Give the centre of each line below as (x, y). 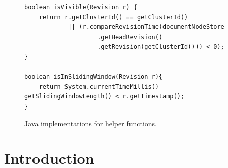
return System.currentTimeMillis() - (103, 87)
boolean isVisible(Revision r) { (81, 7)
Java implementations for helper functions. (91, 123)
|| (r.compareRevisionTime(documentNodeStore (146, 27)
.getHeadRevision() (130, 37)
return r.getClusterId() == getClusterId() (113, 17)
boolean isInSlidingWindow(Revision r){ (94, 77)
